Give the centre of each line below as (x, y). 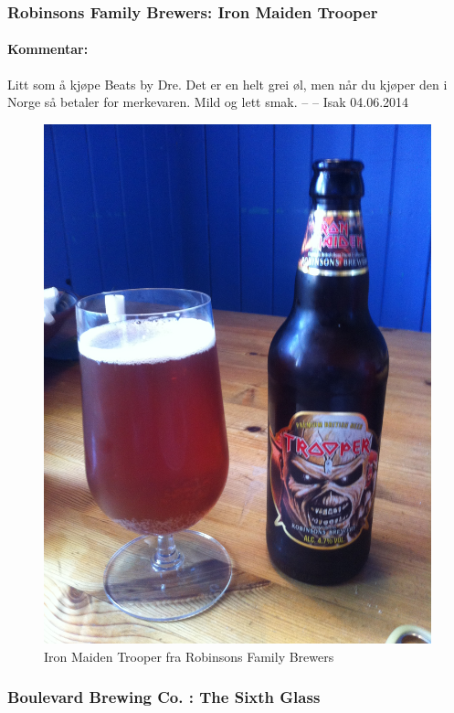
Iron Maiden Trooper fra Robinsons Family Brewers (189, 656)
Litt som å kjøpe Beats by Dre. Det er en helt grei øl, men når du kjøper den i (227, 84)
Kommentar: (48, 49)
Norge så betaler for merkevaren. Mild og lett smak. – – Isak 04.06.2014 (208, 102)
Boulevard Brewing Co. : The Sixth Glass (164, 697)
